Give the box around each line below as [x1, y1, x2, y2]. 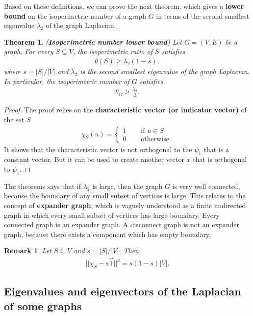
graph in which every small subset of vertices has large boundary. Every [4, 210, 220, 220]
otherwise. [141, 135, 171, 143]
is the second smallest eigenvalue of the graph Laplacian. [80, 66, 250, 76]
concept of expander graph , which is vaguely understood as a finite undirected [4, 200, 246, 210]
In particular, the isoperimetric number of [4, 76, 129, 86]
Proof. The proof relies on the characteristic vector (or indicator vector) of [4, 105, 247, 115]
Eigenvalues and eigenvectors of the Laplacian [4, 284, 241, 299]
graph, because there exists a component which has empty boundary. [4, 229, 211, 239]
